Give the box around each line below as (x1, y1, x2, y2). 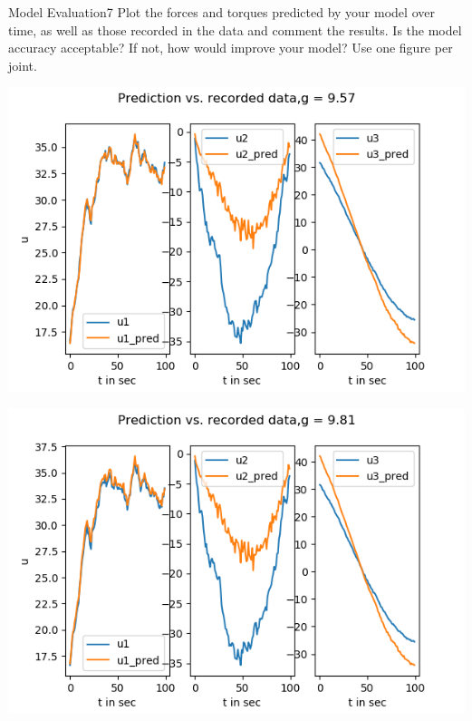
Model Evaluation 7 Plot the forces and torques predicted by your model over (8, 3, 435, 21)
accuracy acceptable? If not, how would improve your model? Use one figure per (8, 38, 453, 57)
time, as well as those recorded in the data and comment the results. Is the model (8, 20, 462, 39)
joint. (8, 55, 37, 74)
